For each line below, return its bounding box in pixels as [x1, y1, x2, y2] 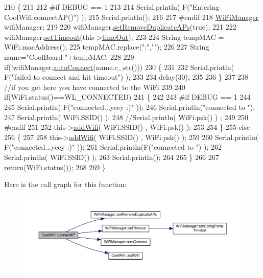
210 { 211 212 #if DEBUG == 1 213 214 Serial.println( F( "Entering [4, 2, 220, 12]
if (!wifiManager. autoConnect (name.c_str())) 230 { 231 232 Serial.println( [4, 61, 234, 72]
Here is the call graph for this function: [4, 179, 127, 190]
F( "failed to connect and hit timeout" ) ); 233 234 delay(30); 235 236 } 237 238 [4, 72, 249, 82]
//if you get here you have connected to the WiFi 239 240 [4, 81, 185, 92]
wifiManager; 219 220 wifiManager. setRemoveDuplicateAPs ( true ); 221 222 [4, 21, 236, 32]
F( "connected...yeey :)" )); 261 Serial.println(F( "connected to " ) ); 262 [4, 142, 222, 152]
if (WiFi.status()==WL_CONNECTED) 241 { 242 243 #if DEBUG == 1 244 [4, 91, 251, 102]
